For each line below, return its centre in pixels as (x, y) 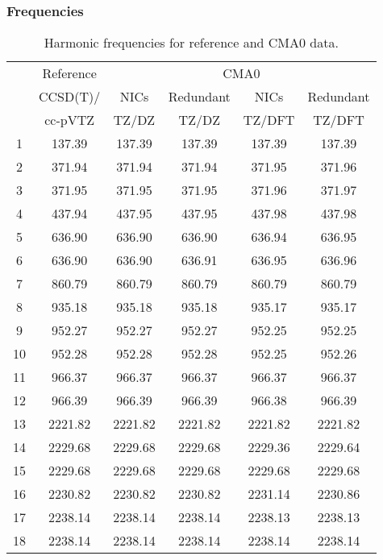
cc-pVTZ (70, 120)
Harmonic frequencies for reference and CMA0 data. (191, 43)
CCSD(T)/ (70, 97)
